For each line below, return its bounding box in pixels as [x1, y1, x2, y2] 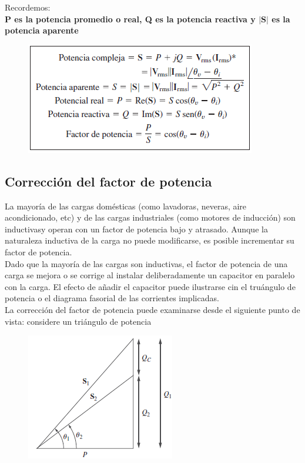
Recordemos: [5, 1, 51, 13]
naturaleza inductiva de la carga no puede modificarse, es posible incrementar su [5, 234, 294, 247]
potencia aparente [5, 24, 79, 36]
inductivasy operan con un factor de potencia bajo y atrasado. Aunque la [5, 222, 268, 235]
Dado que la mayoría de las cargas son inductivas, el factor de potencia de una [5, 257, 288, 269]
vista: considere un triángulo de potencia [5, 315, 152, 327]
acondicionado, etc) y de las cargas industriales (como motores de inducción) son [5, 211, 296, 224]
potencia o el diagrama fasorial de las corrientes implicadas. [5, 292, 219, 304]
